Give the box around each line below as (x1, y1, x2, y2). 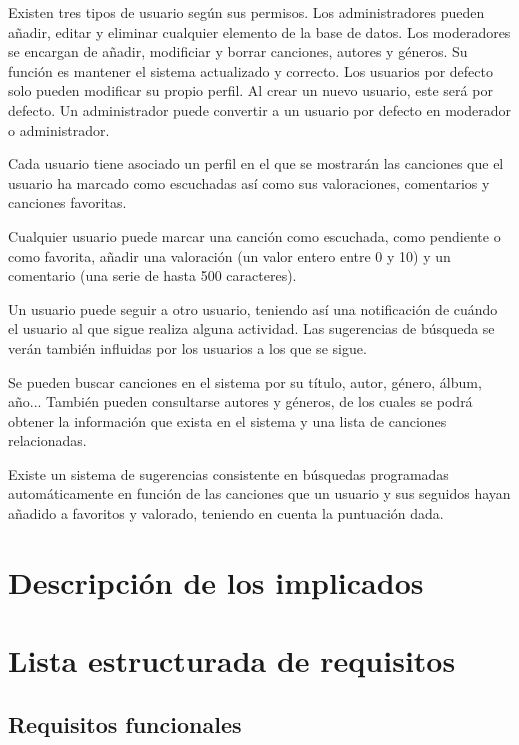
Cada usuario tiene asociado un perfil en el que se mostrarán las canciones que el (8, 153, 504, 174)
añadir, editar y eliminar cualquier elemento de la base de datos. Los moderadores (8, 21, 511, 42)
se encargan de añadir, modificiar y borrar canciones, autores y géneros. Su (8, 41, 468, 62)
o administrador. (8, 119, 110, 140)
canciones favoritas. (8, 192, 127, 213)
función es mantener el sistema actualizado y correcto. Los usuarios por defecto (8, 60, 493, 81)
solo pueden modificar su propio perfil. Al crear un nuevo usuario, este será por (8, 80, 493, 101)
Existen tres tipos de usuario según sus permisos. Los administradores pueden (8, 2, 485, 22)
